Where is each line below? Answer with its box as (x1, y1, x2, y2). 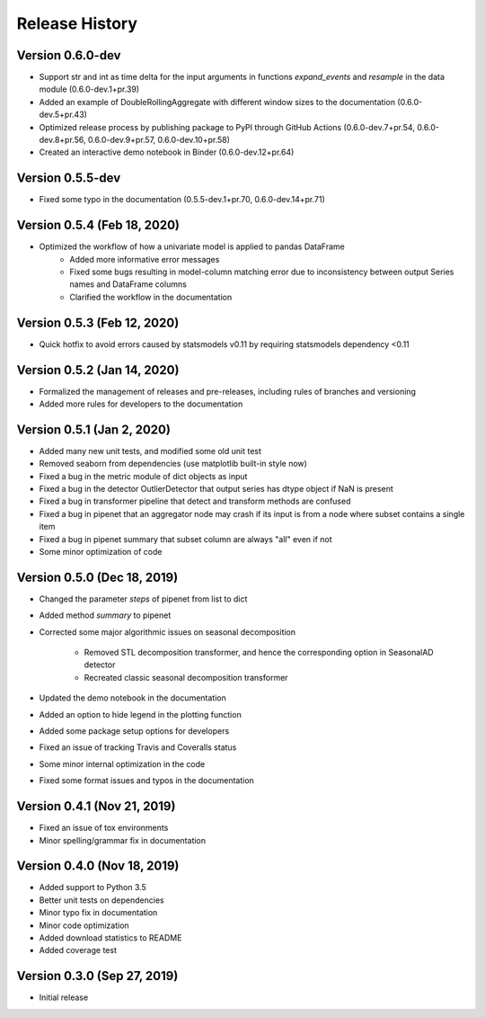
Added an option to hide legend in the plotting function (39, 709, 242, 719)
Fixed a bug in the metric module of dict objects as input (39, 470, 248, 481)
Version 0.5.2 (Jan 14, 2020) (16, 362, 180, 378)
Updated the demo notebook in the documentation (39, 692, 226, 703)
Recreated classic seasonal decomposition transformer (84, 672, 288, 682)
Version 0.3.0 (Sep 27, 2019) (16, 968, 179, 984)
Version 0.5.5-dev (16, 171, 121, 186)
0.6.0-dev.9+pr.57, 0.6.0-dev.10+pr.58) (87, 135, 231, 146)
